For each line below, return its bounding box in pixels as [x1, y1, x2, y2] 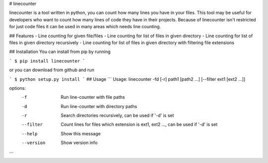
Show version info [61, 140, 98, 146]
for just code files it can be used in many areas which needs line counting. [9, 24, 161, 30]
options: [9, 85, 26, 91]
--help [21, 131, 38, 136]
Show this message [61, 130, 101, 136]
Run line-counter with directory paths [61, 103, 137, 109]
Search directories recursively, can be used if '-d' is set [61, 112, 174, 118]
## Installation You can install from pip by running [9, 49, 111, 54]
